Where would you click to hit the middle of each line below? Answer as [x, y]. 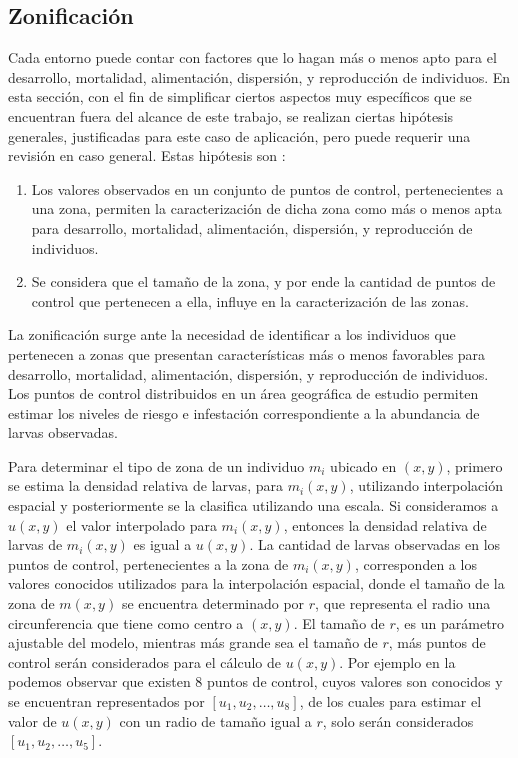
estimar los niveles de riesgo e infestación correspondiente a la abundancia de [244, 412]
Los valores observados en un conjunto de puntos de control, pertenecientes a [267, 188]
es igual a [162, 544]
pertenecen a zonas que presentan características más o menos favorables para [247, 353]
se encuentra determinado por [213, 603]
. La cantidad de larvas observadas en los [375, 544]
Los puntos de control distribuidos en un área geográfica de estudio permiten [243, 393]
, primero [474, 465]
